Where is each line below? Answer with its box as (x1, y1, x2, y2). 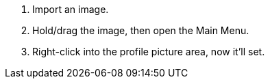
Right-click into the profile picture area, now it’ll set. (32, 46, 265, 57)
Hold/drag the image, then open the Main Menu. (32, 25, 249, 36)
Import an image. (32, 3, 109, 15)
